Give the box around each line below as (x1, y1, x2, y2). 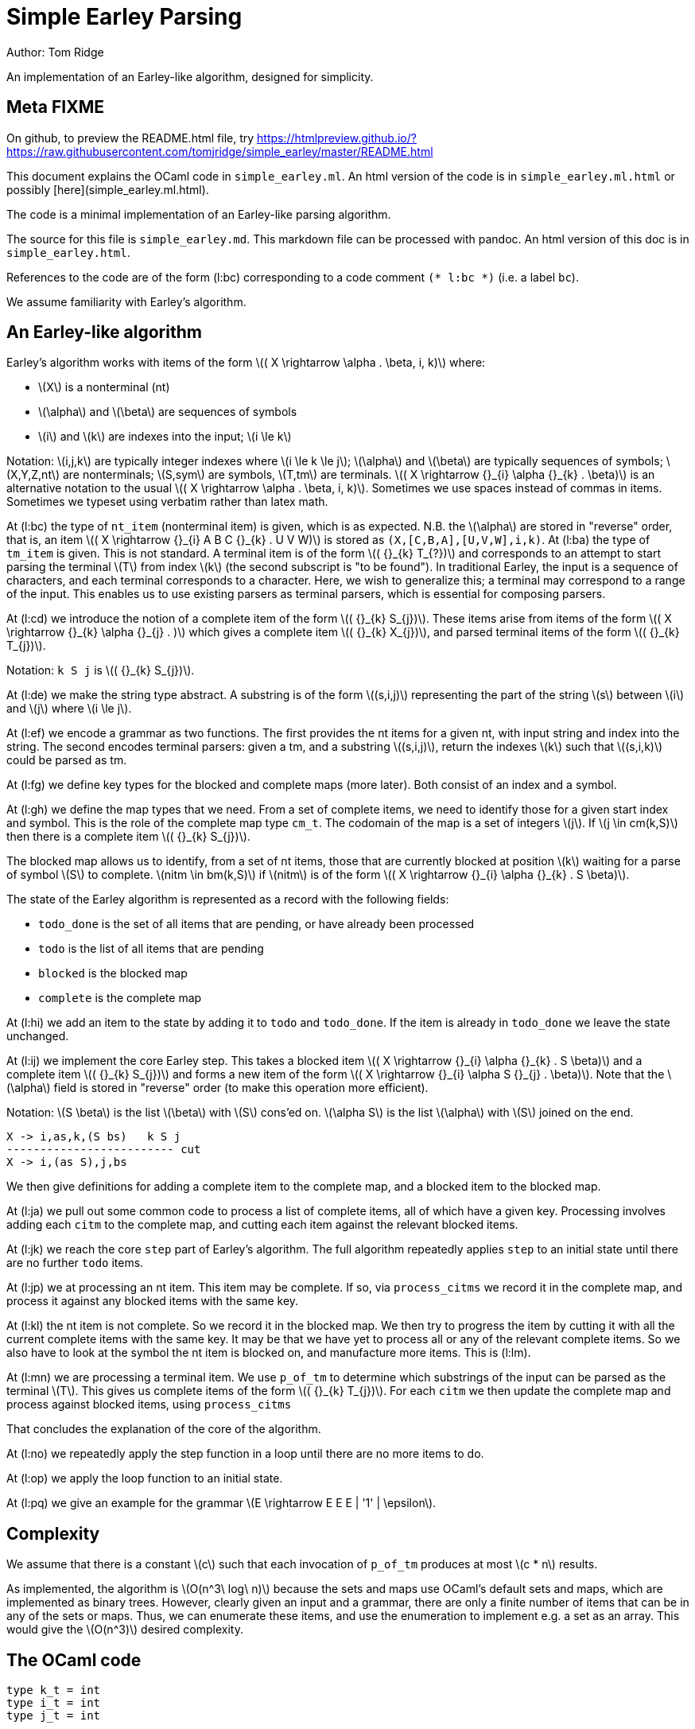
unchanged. (6, 1029, 69, 1043)
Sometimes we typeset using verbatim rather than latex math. (6, 495, 328, 509)
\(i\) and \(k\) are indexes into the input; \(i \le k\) (38, 429, 292, 444)
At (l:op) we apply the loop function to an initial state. (6, 1471, 283, 1486)
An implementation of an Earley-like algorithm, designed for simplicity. (6, 69, 374, 84)
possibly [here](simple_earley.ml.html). (6, 182, 209, 196)
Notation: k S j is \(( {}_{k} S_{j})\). (6, 663, 195, 678)
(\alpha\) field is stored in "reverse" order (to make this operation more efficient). (6, 1081, 429, 1095)
